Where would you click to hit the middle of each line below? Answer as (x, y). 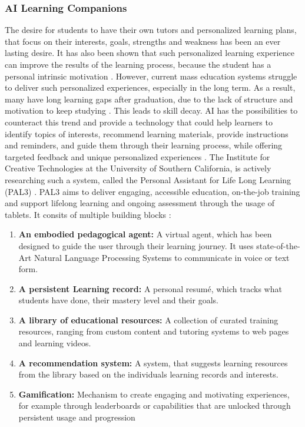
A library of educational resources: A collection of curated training (148, 320)
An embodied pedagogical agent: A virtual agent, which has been (145, 234)
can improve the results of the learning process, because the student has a (138, 64)
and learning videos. (55, 343)
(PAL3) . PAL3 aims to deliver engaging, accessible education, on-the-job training (152, 191)
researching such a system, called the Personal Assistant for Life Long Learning (148, 179)
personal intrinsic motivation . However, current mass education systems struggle (151, 76)
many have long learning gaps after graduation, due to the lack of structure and (149, 99)
